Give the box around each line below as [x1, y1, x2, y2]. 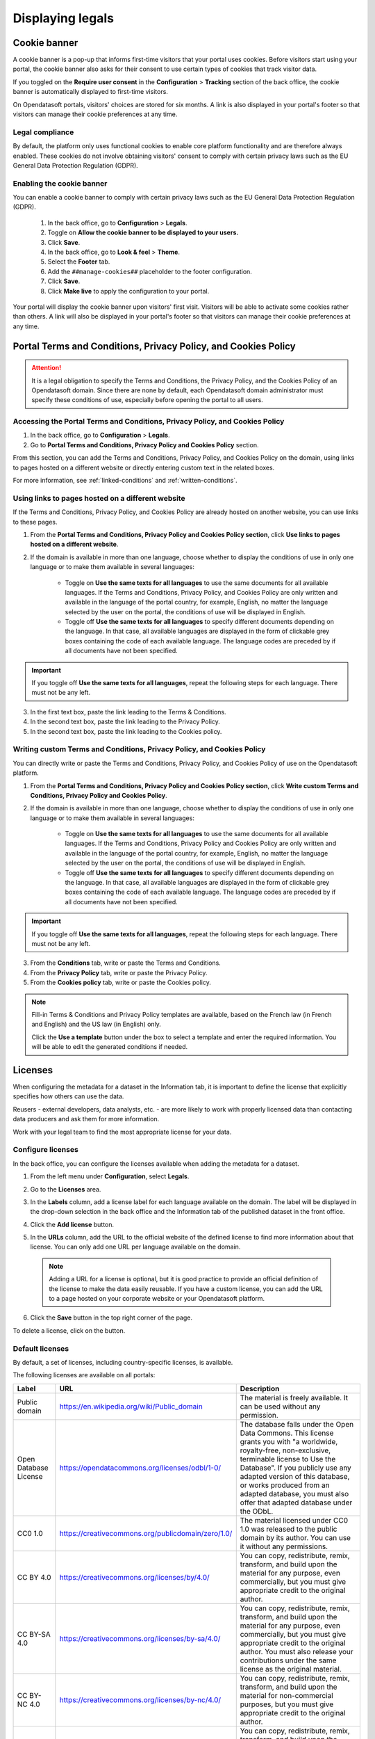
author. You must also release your [240, 1646, 353, 1656]
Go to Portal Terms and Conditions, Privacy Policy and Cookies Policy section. [30, 440, 259, 449]
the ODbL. [240, 1506, 274, 1516]
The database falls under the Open [240, 1419, 354, 1429]
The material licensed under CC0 [240, 1515, 349, 1525]
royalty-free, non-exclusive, [240, 1445, 331, 1455]
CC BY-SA [17, 1629, 51, 1639]
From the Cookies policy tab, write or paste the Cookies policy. [30, 978, 212, 987]
